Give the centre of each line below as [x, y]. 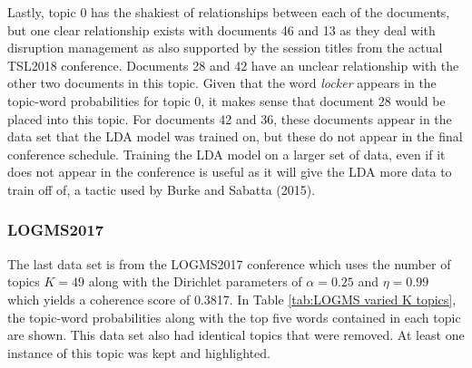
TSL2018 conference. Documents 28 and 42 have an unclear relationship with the [233, 65]
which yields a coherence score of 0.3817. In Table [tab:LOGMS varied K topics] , [232, 299]
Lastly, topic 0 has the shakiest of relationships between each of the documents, [229, 12]
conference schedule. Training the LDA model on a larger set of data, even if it [226, 154]
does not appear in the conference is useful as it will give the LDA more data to [230, 172]
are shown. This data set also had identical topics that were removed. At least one [236, 335]
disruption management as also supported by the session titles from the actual [225, 48]
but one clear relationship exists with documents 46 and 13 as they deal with [221, 29]
